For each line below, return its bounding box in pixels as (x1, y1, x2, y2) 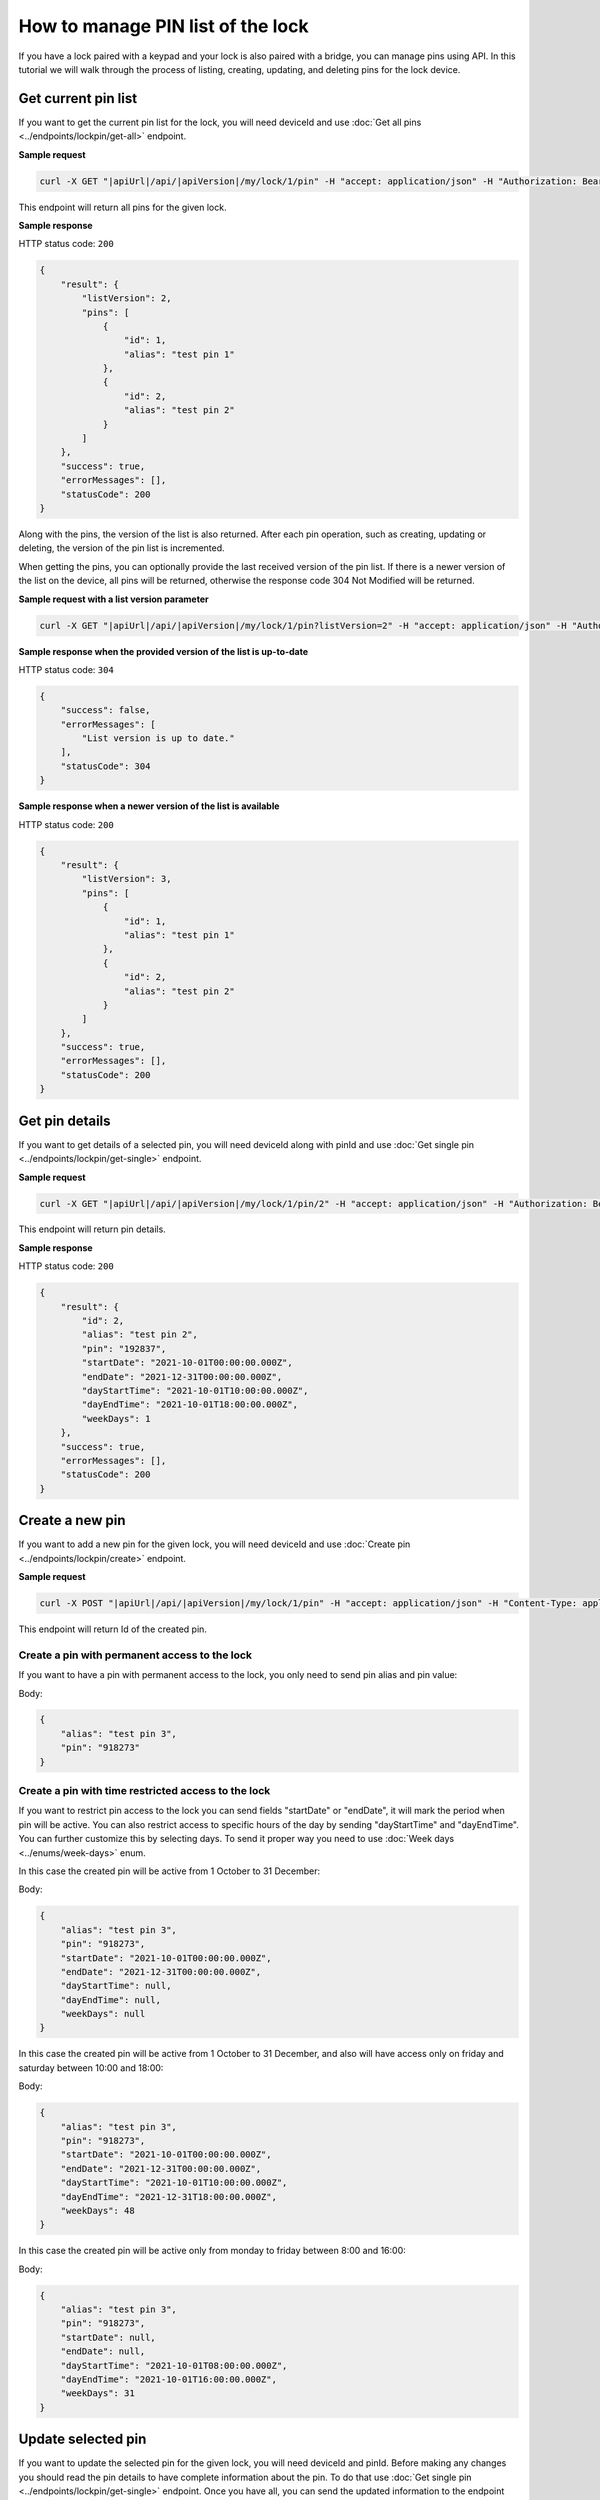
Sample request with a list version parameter (18, 593, 209, 605)
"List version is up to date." (81, 733, 235, 744)
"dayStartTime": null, (60, 1980, 172, 1992)
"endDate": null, (60, 2346, 146, 2357)
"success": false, (60, 705, 151, 716)
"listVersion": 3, (81, 873, 172, 885)
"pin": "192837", (81, 1343, 167, 1354)
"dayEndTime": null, (60, 1994, 162, 2005)
